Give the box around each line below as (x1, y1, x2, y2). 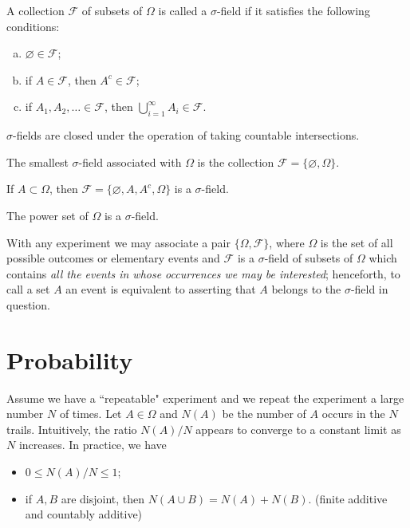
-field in (350, 281, 388, 297)
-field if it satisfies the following (216, 2, 370, 18)
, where (269, 234, 305, 250)
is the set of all (320, 234, 393, 250)
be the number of (222, 405, 306, 422)
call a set (6, 281, 50, 297)
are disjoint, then (61, 490, 145, 506)
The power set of (6, 207, 89, 223)
